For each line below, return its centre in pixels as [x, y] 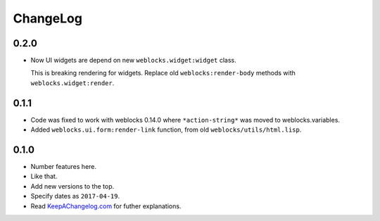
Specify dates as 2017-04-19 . [75, 196]
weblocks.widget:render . [72, 83]
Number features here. [64, 167]
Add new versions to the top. [72, 186]
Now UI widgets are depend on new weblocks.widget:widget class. [134, 61]
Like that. [44, 177]
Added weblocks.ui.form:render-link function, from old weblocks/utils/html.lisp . [166, 130]
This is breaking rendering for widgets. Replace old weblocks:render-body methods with [163, 73]
